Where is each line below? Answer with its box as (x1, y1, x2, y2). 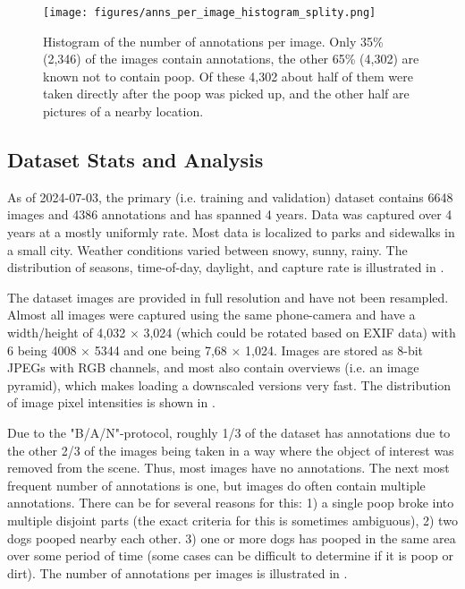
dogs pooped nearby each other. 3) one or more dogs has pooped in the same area (7, 528, 456, 547)
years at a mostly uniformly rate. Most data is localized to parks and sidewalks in (7, 223, 455, 242)
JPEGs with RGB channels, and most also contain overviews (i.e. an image (7, 358, 419, 377)
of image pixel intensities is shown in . (7, 393, 216, 412)
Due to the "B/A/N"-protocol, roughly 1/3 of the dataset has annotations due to (7, 423, 451, 441)
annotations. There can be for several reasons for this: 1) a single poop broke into (7, 493, 454, 512)
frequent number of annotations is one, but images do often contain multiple (7, 475, 426, 494)
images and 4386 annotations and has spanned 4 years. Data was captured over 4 (7, 205, 452, 224)
